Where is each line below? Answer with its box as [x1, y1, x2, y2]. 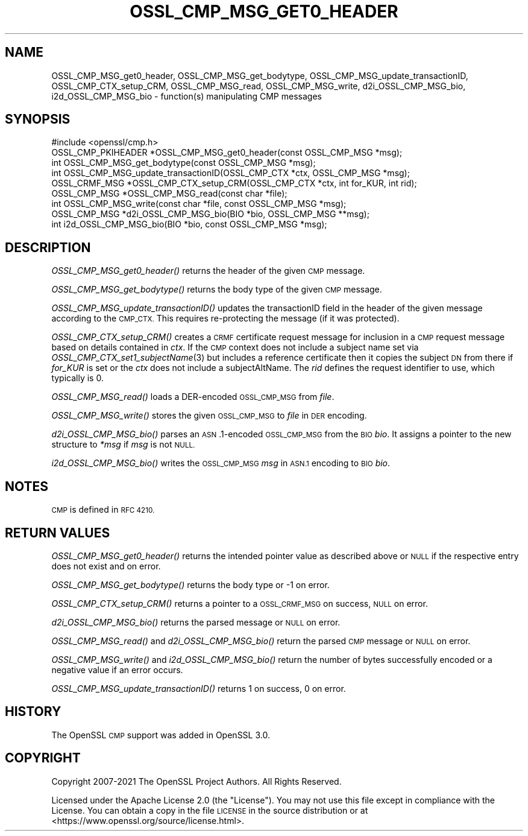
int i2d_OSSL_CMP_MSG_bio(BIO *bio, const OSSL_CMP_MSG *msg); [51, 219, 327, 230]
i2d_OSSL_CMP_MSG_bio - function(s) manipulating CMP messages [51, 90, 322, 101]
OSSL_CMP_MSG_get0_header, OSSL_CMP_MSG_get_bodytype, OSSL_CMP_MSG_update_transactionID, [51, 70, 468, 81]
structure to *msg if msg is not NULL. [51, 439, 195, 450]
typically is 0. [51, 373, 104, 384]
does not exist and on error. [51, 560, 161, 571]
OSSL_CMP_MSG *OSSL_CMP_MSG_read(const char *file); [51, 188, 288, 199]
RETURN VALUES [5, 525, 110, 540]
